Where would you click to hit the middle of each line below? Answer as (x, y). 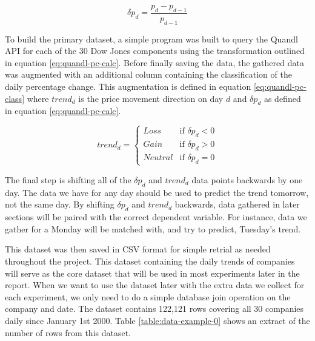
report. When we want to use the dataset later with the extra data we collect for (155, 285)
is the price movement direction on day (151, 98)
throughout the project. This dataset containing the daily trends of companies (150, 261)
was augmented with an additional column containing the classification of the (148, 74)
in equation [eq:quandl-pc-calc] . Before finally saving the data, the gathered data (154, 62)
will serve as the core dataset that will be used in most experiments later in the (152, 273)
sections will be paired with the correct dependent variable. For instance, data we (156, 217)
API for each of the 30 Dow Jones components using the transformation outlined (155, 51)
